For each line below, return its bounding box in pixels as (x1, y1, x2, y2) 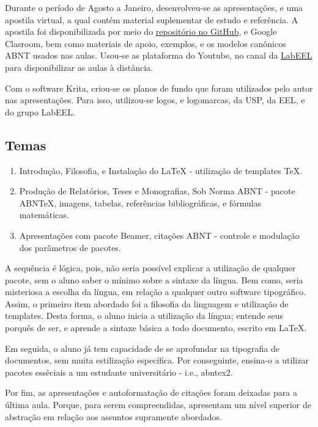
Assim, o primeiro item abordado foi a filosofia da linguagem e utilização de (5, 297, 289, 310)
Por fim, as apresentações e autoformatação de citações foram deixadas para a (5, 386, 297, 399)
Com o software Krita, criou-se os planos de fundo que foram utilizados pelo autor (5, 81, 313, 94)
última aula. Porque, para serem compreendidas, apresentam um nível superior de (5, 398, 311, 411)
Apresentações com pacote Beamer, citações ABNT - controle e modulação (19, 228, 300, 241)
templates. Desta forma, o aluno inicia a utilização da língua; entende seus (5, 309, 284, 322)
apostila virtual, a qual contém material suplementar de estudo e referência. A (5, 13, 298, 26)
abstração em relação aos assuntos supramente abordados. (5, 410, 222, 423)
